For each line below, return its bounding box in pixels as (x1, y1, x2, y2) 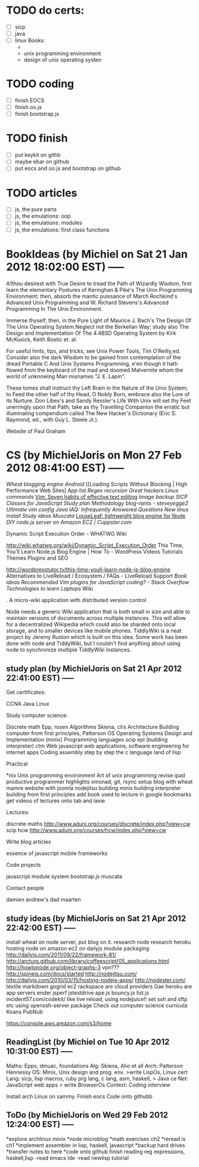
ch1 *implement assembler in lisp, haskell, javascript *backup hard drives (6, 1141, 186, 1149)
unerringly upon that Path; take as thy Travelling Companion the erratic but (6, 403, 189, 410)
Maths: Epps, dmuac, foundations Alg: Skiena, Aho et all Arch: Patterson (6, 1062, 184, 1069)
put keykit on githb (14, 152, 61, 159)
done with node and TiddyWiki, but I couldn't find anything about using (6, 640, 181, 647)
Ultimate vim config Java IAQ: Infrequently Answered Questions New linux (6, 506, 189, 513)
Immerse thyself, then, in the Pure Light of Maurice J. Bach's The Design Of (6, 317, 192, 324)
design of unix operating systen (23, 56, 102, 63)
